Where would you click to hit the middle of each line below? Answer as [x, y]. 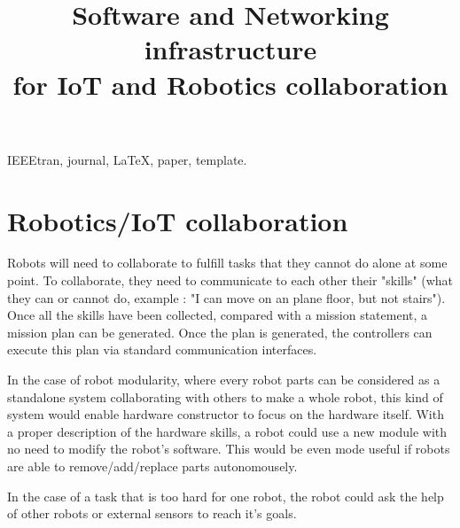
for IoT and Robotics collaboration [230, 84]
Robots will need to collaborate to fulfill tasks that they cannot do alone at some [227, 263]
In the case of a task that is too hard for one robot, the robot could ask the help [226, 496]
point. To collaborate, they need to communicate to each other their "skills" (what [230, 280]
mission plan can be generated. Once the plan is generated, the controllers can [220, 332]
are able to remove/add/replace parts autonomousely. [152, 466]
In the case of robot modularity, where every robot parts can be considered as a [224, 380]
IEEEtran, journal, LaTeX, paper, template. [127, 159]
